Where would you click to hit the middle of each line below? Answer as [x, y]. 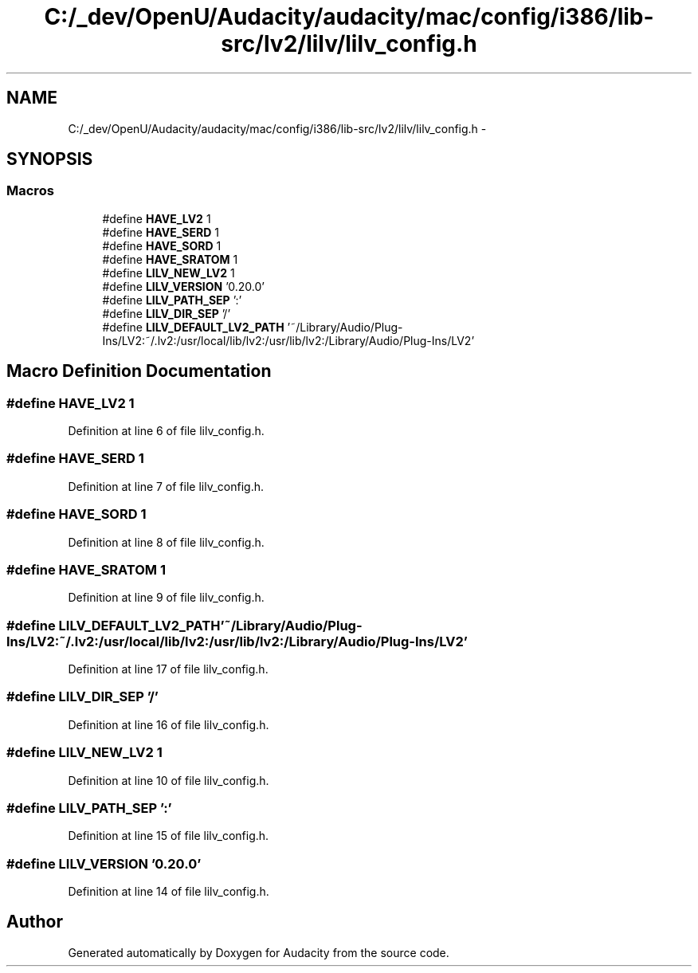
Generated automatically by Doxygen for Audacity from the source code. [259, 952]
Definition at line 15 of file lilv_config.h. [169, 836]
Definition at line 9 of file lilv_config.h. [166, 598]
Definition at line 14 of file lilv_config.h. [169, 892]
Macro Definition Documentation [139, 371]
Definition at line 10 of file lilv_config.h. [169, 780]
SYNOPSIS [50, 159]
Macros [30, 191]
